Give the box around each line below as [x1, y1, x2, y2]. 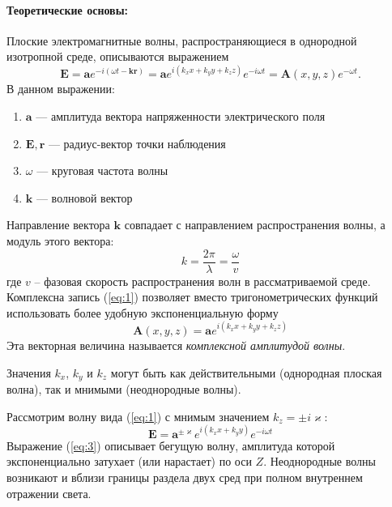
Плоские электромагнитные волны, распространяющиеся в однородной [6, 32, 357, 49]
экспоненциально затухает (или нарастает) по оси [6, 453, 252, 470]
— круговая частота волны [36, 162, 168, 179]
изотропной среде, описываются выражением [6, 48, 229, 65]
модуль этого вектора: [6, 232, 114, 249]
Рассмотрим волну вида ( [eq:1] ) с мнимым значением [6, 407, 270, 424]
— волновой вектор [36, 189, 133, 206]
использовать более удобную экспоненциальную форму [6, 304, 279, 321]
